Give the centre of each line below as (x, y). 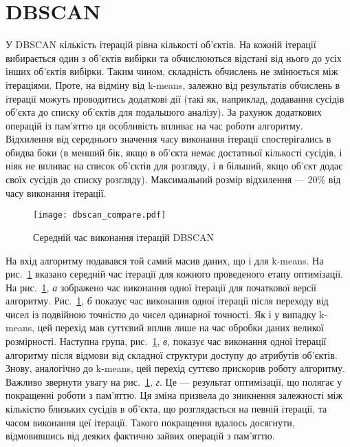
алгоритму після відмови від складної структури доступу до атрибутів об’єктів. (172, 354)
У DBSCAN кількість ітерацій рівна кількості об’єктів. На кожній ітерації (161, 44)
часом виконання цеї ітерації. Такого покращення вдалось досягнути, (150, 422)
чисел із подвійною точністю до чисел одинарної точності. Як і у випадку (161, 314)
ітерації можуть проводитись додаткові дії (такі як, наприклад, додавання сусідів (175, 98)
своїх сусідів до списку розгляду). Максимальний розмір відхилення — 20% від (173, 179)
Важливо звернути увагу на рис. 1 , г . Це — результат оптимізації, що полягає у (174, 381)
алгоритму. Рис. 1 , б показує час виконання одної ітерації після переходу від (167, 301)
